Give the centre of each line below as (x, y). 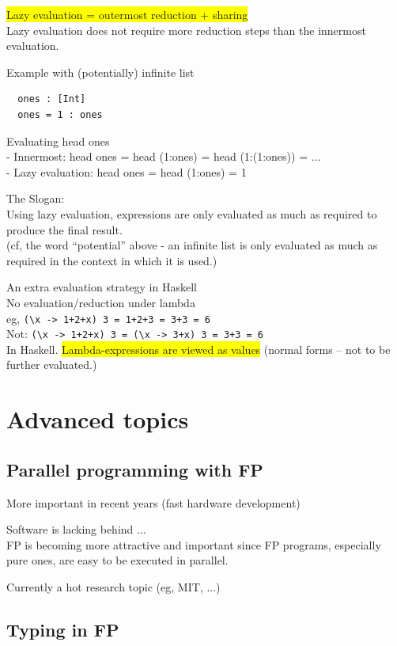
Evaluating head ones (58, 141)
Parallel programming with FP (135, 469)
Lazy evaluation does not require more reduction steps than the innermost (186, 30)
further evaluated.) (52, 365)
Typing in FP (63, 629)
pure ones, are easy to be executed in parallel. (117, 560)
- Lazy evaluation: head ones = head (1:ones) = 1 (127, 171)
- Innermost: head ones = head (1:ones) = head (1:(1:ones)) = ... (164, 156)
